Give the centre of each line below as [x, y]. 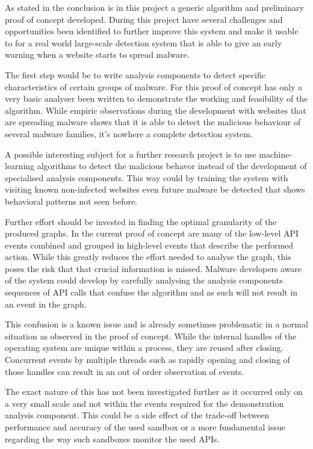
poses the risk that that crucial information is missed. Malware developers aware [153, 268]
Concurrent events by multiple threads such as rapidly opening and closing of [147, 360]
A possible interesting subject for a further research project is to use [131, 154]
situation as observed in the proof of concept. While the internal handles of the [151, 336]
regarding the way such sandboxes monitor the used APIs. [112, 438]
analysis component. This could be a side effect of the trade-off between [137, 415]
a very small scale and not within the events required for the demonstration [144, 403]
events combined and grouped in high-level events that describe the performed [149, 245]
